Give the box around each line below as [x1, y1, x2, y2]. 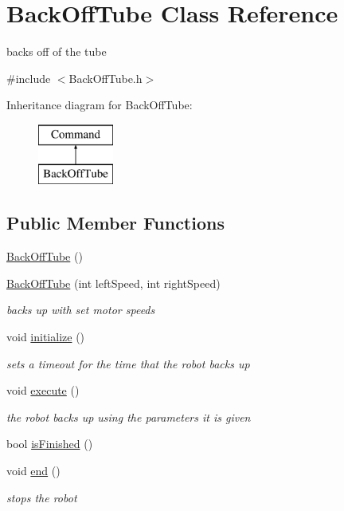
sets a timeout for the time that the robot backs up [6, 355, 250, 371]
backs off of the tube [6, 43, 107, 60]
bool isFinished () [6, 435, 93, 452]
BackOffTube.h [68, 69, 143, 86]
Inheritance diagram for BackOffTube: [6, 96, 193, 113]
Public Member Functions [6, 210, 225, 235]
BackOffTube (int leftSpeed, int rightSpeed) [6, 274, 221, 291]
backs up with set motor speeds [6, 301, 155, 318]
